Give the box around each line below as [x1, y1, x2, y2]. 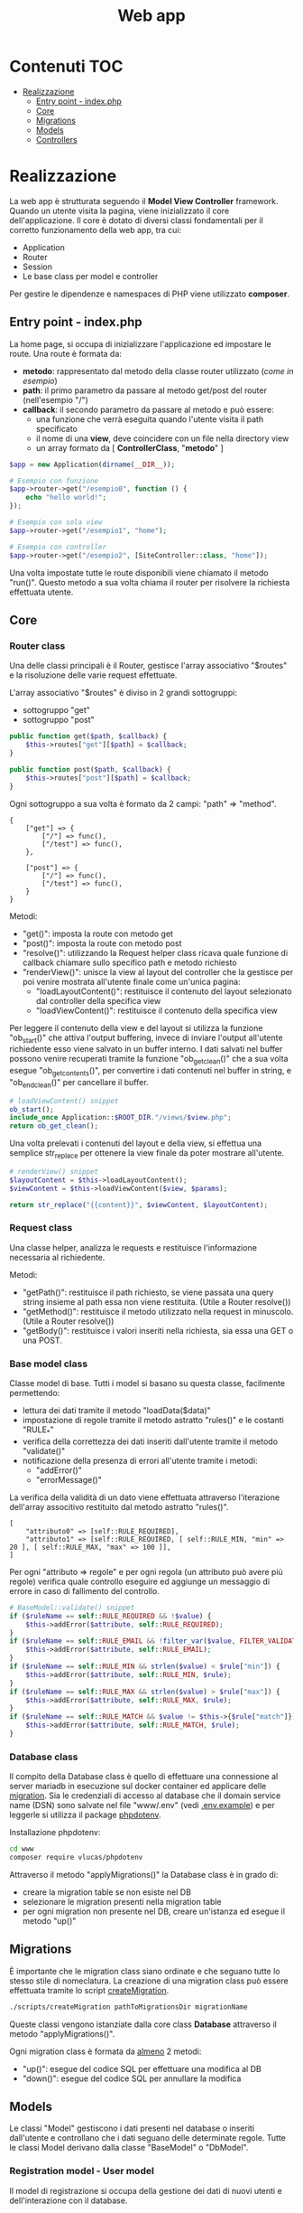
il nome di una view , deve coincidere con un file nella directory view [35, 433, 289, 444]
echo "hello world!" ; [25, 493, 106, 502]
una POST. [22, 1335, 63, 1346]
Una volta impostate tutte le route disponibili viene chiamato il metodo [9, 567, 269, 578]
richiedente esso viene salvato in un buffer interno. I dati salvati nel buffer [9, 1044, 283, 1055]
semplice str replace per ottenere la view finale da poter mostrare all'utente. [9, 1148, 285, 1160]
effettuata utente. [9, 586, 74, 597]
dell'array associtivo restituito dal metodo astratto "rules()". [9, 1501, 229, 1512]
